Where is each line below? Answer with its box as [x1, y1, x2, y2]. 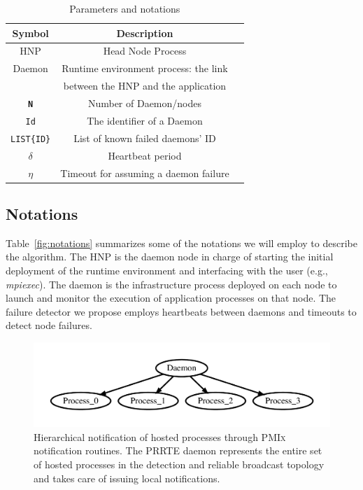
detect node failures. [6, 318, 92, 332]
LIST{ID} [10, 134, 51, 144]
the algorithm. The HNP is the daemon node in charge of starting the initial [6, 249, 334, 264]
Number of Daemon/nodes [87, 96, 201, 110]
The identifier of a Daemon [87, 113, 203, 127]
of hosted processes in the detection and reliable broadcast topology [34, 457, 325, 472]
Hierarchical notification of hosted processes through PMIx [34, 429, 286, 444]
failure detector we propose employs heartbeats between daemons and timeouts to [6, 304, 357, 318]
